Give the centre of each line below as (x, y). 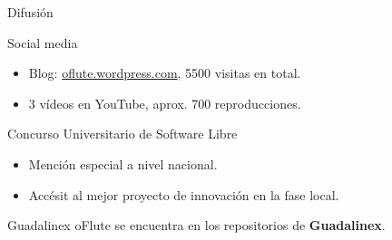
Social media (43, 42)
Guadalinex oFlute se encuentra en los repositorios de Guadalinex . (196, 225)
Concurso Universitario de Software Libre (122, 134)
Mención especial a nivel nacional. (123, 163)
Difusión (30, 12)
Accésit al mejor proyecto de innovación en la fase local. (184, 194)
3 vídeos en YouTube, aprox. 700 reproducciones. (165, 103)
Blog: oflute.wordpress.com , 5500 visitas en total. (165, 73)
